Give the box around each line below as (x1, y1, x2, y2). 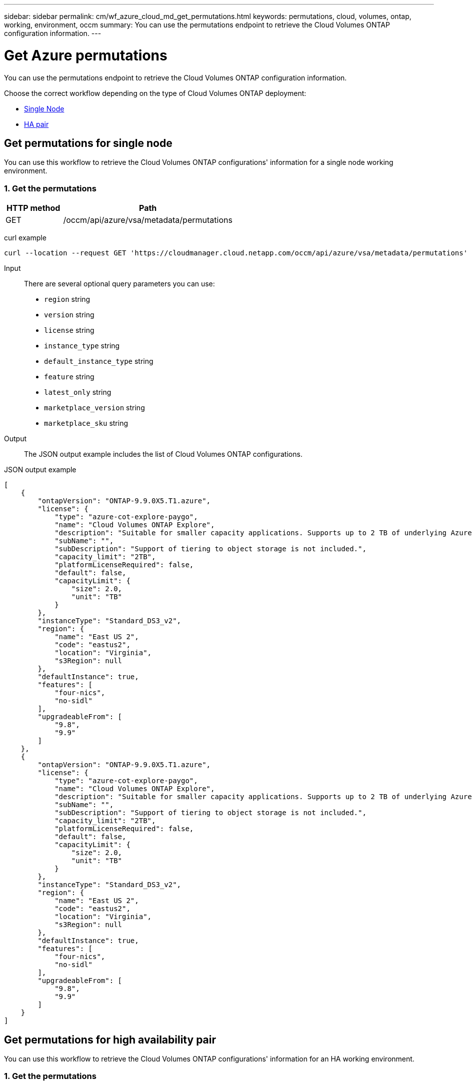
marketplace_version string (44, 403, 145, 412)
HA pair (24, 119, 49, 128)
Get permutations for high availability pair (4, 1033, 216, 1046)
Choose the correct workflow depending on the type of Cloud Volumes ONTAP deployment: (4, 88, 306, 97)
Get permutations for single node (4, 136, 172, 149)
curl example (4, 233, 46, 242)
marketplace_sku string (44, 419, 128, 428)
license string (44, 326, 94, 335)
